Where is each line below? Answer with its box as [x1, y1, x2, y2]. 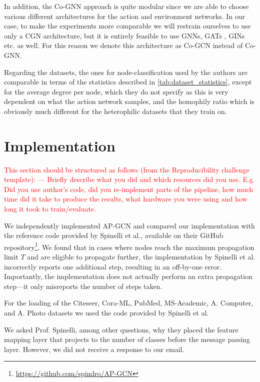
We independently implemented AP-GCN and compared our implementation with [4, 220, 255, 230]
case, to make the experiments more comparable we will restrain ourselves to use [4, 20, 251, 31]
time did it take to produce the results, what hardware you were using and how [4, 193, 247, 204]
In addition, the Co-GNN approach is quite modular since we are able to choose [4, 1, 249, 11]
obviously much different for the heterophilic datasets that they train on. [4, 105, 227, 116]
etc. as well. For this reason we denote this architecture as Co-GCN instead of [4, 40, 243, 50]
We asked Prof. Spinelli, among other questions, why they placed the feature [4, 324, 238, 334]
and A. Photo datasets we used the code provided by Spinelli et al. [4, 307, 209, 318]
